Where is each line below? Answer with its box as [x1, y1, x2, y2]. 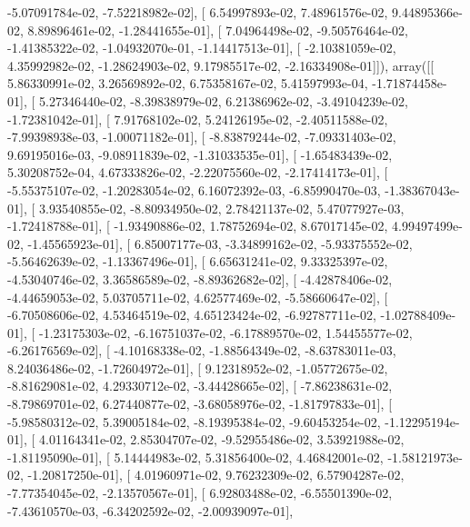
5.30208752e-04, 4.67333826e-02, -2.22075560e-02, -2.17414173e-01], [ [7, 163, 388, 182]
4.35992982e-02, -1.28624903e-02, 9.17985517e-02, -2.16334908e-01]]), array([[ [7, 55, 435, 75]
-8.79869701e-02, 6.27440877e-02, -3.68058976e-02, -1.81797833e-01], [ [7, 394, 393, 413]
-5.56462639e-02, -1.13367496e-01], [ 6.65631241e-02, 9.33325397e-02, [7, 252, 388, 271]
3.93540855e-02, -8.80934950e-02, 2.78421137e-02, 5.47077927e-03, [38, 198, 405, 217]
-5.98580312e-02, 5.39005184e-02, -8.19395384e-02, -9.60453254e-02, [7, 412, 381, 431]
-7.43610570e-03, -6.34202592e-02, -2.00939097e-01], [7, 501, 294, 520]
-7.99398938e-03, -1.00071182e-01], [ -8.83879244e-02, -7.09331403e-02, [7, 127, 396, 146]
